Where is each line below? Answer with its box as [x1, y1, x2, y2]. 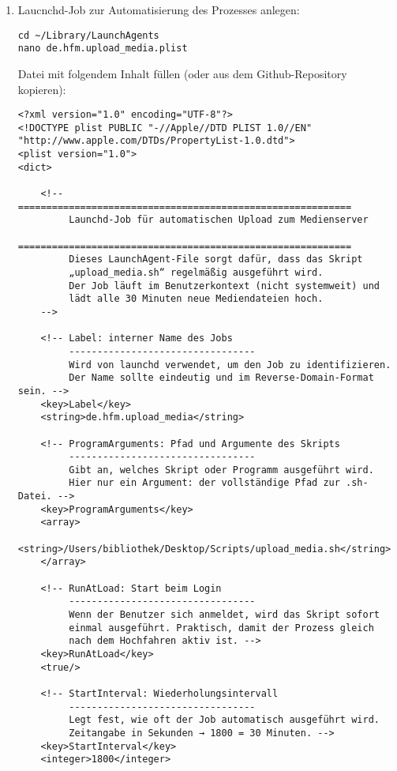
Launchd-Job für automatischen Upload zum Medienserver [69, 214, 369, 226]
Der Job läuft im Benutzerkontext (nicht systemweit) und [69, 280, 380, 291]
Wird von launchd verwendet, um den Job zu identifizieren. [69, 359, 391, 370]
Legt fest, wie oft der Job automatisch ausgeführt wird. [69, 714, 380, 726]
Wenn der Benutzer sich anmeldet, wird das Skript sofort [69, 609, 380, 621]
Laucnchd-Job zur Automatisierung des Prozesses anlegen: [17, 2, 300, 17]
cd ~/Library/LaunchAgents [17, 29, 159, 41]
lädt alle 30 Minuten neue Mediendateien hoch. [69, 293, 324, 305]
